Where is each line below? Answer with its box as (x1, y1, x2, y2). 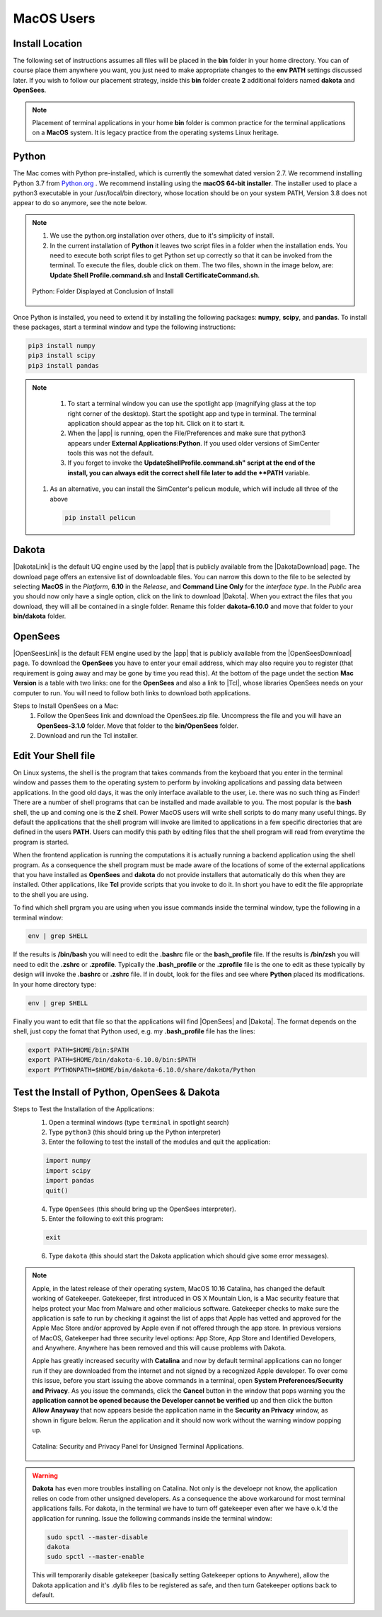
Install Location (13, 37, 83, 50)
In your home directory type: (13, 980, 97, 988)
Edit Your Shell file (13, 750, 95, 762)
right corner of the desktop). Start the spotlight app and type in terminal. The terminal (67, 409, 317, 417)
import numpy (45, 1157, 91, 1165)
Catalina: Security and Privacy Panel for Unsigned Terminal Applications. (32, 1442, 244, 1450)
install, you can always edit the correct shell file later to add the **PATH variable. (67, 468, 311, 477)
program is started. (13, 838, 69, 846)
